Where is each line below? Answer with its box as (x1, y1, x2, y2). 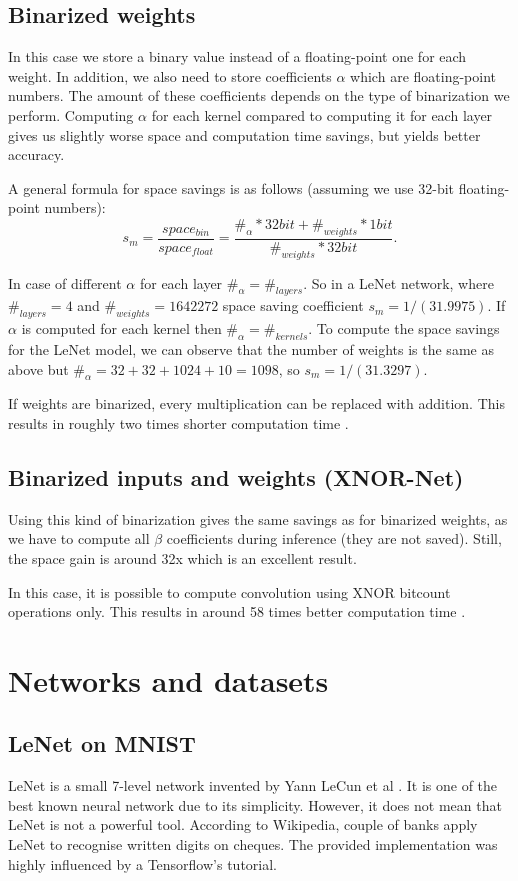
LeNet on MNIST (8, 728, 196, 759)
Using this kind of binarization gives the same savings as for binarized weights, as (8, 508, 508, 529)
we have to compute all (8, 528, 150, 549)
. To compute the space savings (308, 318, 500, 339)
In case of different (8, 272, 122, 293)
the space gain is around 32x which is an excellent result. (8, 547, 357, 568)
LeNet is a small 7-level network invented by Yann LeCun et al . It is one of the (8, 775, 498, 796)
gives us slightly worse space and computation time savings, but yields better (8, 124, 481, 145)
